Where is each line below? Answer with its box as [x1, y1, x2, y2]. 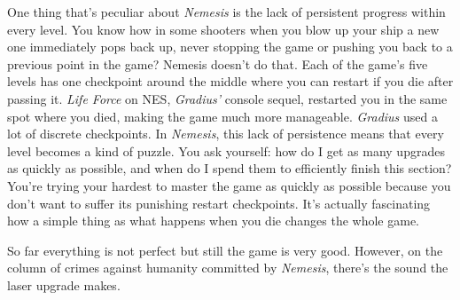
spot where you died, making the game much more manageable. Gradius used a [7, 107, 438, 125]
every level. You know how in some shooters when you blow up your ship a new [7, 20, 440, 38]
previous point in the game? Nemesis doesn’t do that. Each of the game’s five [7, 54, 428, 73]
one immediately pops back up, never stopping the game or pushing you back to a [7, 37, 453, 56]
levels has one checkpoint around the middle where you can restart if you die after [7, 72, 454, 91]
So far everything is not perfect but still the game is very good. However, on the [7, 241, 443, 259]
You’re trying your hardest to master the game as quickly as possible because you [7, 176, 451, 194]
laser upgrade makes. [7, 275, 121, 294]
